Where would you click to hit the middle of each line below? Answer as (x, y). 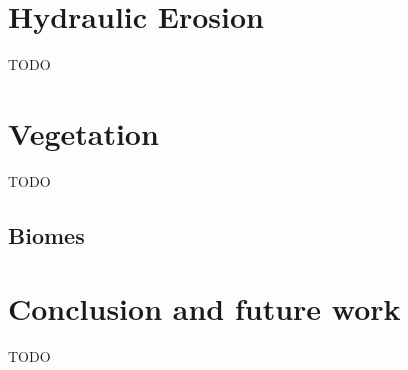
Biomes (46, 234)
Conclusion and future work (204, 308)
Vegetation (83, 132)
